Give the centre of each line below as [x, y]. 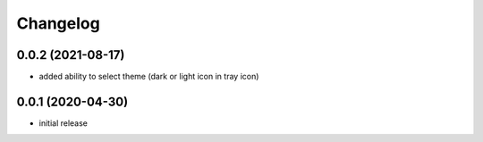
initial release [64, 123]
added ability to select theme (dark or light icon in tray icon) [149, 77]
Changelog [58, 23]
